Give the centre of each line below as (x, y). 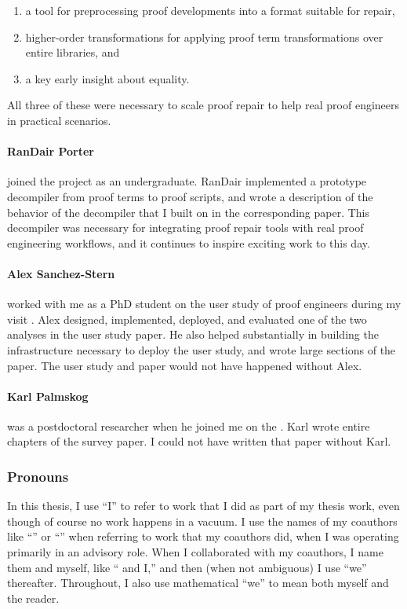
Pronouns (38, 476)
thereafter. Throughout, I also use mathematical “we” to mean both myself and (198, 583)
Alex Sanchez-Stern (61, 273)
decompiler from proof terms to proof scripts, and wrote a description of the (190, 196)
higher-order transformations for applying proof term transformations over (204, 37)
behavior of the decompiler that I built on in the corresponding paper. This (189, 212)
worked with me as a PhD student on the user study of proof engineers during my (204, 304)
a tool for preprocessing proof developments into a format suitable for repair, (210, 10)
